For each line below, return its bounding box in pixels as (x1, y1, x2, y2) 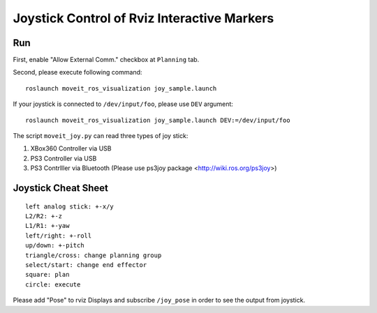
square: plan (25, 270, 70, 279)
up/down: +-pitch (25, 241, 84, 250)
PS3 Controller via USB (30, 154, 97, 162)
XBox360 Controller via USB (30, 144, 112, 153)
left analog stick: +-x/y (25, 202, 114, 211)
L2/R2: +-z (25, 212, 63, 220)
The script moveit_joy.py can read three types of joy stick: (13, 132, 188, 140)
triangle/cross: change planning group (25, 251, 162, 259)
